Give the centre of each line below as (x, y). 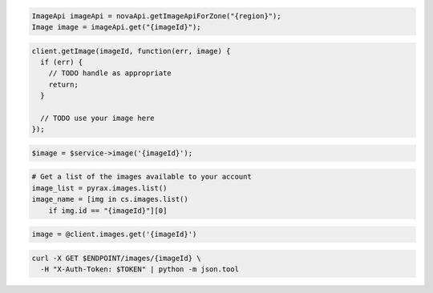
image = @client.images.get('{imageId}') (114, 235)
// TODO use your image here (98, 118)
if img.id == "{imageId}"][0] (108, 211)
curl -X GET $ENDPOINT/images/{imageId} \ (116, 258)
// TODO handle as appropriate (110, 73)
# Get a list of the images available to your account (142, 177)
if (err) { (62, 62)
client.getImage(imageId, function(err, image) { (131, 51)
